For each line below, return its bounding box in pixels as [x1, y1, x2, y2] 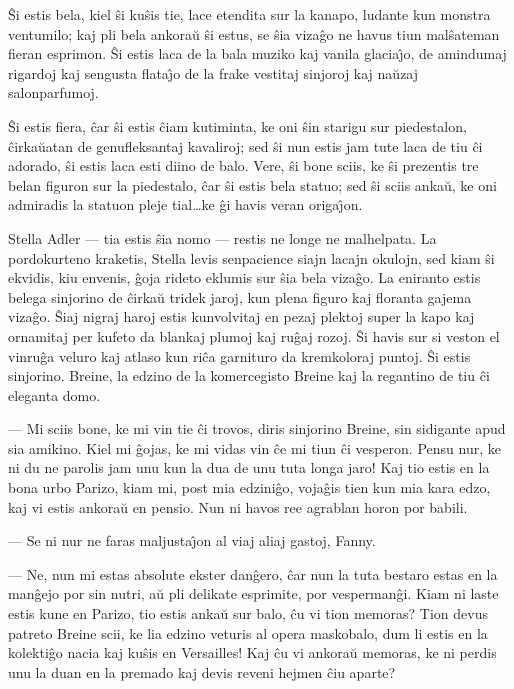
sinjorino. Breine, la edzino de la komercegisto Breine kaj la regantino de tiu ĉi [8, 365, 490, 386]
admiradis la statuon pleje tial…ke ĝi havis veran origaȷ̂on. [8, 194, 363, 215]
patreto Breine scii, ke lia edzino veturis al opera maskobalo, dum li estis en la [8, 622, 488, 643]
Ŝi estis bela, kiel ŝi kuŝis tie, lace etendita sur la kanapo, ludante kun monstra [8, 4, 491, 24]
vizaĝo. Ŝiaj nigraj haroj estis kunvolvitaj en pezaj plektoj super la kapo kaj [8, 306, 475, 327]
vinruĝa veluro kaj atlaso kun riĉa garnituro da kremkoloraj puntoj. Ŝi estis [8, 345, 471, 366]
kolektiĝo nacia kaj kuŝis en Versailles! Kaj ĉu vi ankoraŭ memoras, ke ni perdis [8, 642, 497, 663]
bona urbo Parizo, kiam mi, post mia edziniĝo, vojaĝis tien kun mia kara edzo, [8, 477, 491, 498]
